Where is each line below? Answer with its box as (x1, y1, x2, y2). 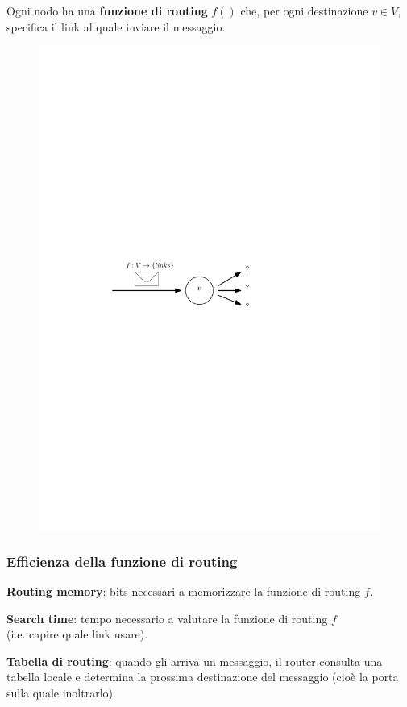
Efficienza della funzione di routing (6, 551, 238, 571)
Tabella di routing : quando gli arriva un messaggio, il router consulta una (6, 652, 383, 669)
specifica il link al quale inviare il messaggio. (6, 18, 226, 35)
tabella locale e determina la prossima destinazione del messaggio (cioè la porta (6, 668, 399, 685)
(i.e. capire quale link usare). (6, 626, 148, 643)
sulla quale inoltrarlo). (6, 684, 116, 701)
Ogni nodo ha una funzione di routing (6, 2, 208, 19)
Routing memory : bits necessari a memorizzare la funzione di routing (6, 582, 361, 599)
